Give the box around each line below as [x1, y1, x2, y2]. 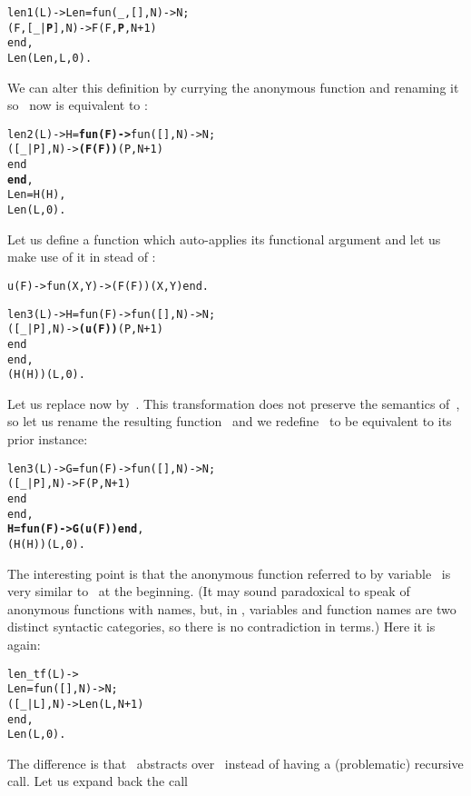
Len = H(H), [7, 188, 66, 202]
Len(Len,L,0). [7, 51, 93, 65]
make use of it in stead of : [7, 247, 156, 266]
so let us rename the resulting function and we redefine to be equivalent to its [7, 412, 452, 431]
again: [7, 634, 41, 653]
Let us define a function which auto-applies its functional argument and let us [7, 229, 441, 248]
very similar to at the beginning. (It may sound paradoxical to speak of [7, 582, 410, 601]
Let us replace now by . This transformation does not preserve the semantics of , [7, 393, 460, 413]
